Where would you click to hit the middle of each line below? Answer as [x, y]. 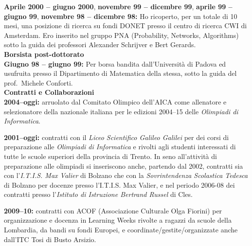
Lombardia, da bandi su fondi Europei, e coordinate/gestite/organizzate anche [121, 230]
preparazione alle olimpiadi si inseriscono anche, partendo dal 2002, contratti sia [124, 166]
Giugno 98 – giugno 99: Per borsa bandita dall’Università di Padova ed [115, 63]
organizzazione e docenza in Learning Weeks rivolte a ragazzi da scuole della [118, 220]
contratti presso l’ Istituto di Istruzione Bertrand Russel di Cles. [98, 194]
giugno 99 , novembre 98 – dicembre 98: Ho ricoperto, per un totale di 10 [121, 16]
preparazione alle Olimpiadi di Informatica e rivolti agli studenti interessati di [120, 147]
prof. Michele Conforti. [38, 82]
